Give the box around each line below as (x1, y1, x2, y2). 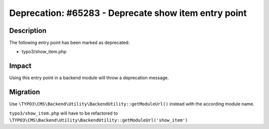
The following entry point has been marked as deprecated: (9, 40, 130, 46)
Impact (9, 62, 32, 70)
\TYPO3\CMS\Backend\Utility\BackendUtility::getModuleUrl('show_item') (9, 118, 188, 123)
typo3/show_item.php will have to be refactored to (9, 110, 118, 116)
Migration (9, 88, 40, 97)
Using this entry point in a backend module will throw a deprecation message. (9, 75, 169, 81)
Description (9, 26, 47, 35)
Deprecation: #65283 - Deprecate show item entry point (9, 7, 247, 18)
